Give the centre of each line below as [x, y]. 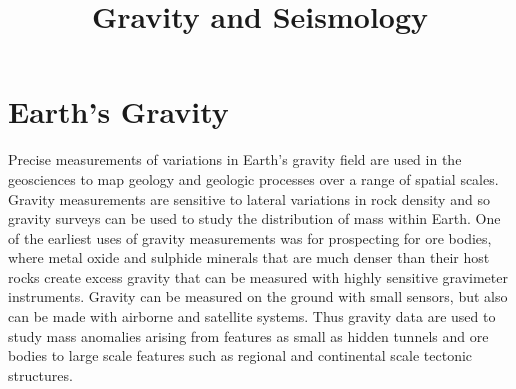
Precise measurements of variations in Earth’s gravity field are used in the [235, 159]
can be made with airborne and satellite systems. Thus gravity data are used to [252, 316]
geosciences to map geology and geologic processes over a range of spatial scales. [253, 178]
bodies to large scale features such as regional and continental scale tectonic [240, 355]
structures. [40, 374]
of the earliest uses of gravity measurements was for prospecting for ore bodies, [250, 237]
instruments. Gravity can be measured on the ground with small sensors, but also [258, 296]
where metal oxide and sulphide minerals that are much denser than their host [249, 257]
